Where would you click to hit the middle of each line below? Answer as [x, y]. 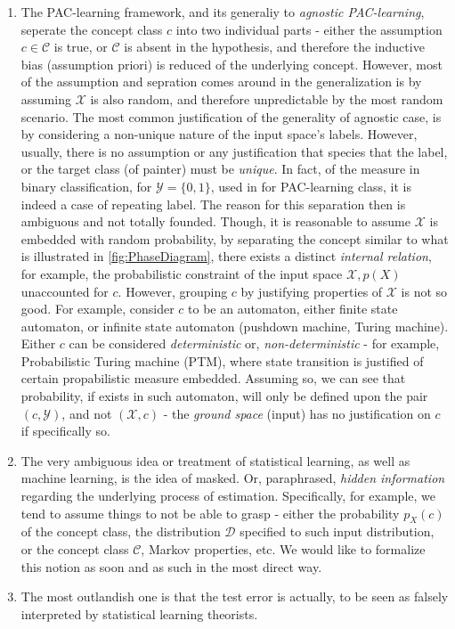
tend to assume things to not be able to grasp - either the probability [210, 513]
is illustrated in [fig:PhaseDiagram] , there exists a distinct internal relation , [226, 256]
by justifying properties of [312, 291]
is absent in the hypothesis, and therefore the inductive [274, 47]
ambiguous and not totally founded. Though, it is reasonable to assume [215, 221]
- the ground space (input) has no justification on [297, 413]
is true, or [81, 47]
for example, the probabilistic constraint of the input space [182, 273]
